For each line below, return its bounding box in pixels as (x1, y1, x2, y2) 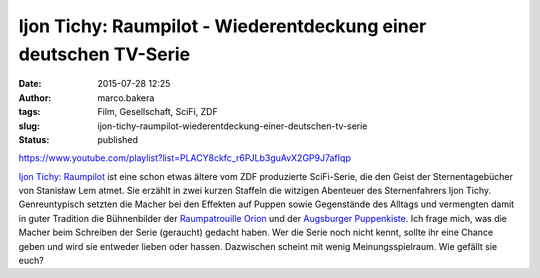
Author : (18, 91, 52, 104)
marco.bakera (97, 91, 155, 104)
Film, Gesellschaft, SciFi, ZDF (97, 106, 219, 118)
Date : (18, 78, 42, 90)
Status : (18, 133, 50, 145)
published (97, 133, 139, 145)
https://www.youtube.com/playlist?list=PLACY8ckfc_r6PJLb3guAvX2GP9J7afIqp (18, 152, 352, 164)
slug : (18, 120, 40, 132)
